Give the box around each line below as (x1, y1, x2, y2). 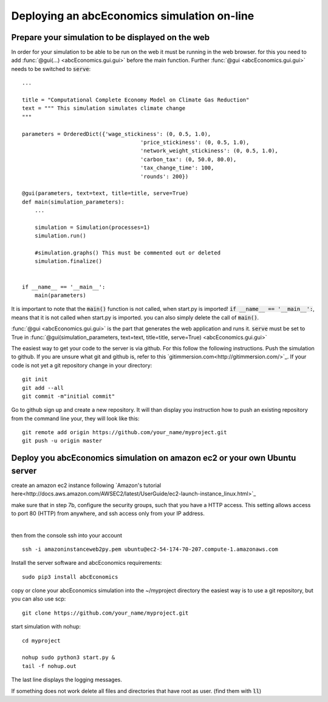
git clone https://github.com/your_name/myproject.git (22, 609, 189, 616)
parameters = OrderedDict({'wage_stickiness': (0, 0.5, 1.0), (22, 131, 211, 137)
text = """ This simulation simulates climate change (22, 105, 185, 112)
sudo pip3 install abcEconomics (22, 573, 118, 580)
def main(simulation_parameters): (22, 198, 125, 205)
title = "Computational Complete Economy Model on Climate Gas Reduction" (22, 97, 250, 103)
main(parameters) (34, 292, 86, 299)
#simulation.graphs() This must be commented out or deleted (34, 250, 221, 256)
